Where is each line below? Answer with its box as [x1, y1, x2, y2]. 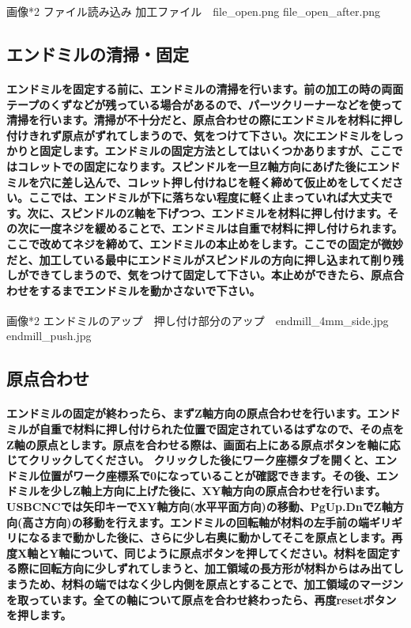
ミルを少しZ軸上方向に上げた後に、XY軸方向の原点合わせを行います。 [17, 482, 386, 499]
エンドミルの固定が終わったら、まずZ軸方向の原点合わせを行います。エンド [6, 405, 401, 422]
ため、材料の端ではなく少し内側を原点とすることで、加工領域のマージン [28, 575, 404, 592]
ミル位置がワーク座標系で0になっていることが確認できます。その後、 [17, 467, 376, 483]
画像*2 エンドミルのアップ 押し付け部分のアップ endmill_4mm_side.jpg [6, 312, 389, 328]
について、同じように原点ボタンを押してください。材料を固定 [70, 544, 390, 561]
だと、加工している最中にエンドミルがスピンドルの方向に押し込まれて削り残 [6, 251, 404, 267]
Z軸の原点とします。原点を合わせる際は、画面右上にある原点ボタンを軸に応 [6, 436, 401, 452]
